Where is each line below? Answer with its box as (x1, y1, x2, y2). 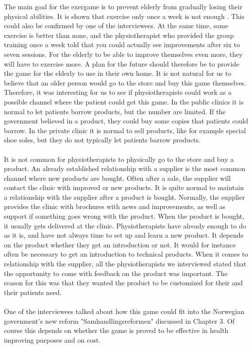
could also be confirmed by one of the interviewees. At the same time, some (4, 20, 228, 31)
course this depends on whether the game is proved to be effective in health (4, 325, 229, 335)
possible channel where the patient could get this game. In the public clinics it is (4, 96, 244, 106)
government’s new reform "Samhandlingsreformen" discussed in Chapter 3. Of (4, 315, 235, 326)
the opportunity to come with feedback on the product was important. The (4, 268, 228, 278)
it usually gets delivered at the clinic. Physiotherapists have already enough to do (4, 220, 246, 230)
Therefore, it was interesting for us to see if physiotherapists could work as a (4, 87, 232, 97)
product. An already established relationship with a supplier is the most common (4, 163, 246, 174)
